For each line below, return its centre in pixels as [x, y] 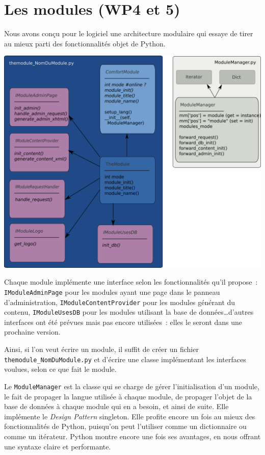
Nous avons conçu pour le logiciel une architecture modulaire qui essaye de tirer [129, 33]
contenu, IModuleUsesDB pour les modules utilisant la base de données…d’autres [129, 312]
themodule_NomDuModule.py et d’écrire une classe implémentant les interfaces [125, 359]
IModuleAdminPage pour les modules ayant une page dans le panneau [112, 292]
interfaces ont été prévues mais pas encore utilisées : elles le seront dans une [123, 322]
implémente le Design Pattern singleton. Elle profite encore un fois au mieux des [130, 416]
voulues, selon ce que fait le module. [60, 369]
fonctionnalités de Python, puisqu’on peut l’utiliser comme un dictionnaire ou [125, 426]
